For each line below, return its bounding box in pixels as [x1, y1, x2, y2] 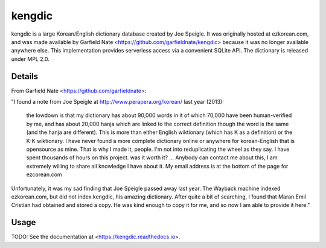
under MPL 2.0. [11, 55, 50, 63]
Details [11, 71, 39, 81]
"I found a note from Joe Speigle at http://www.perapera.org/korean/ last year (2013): [11, 98, 224, 106]
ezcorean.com [26, 171, 63, 178]
